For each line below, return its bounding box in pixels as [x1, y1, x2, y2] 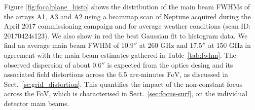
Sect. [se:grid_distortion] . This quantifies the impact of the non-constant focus [4, 78, 243, 89]
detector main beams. [4, 98, 69, 108]
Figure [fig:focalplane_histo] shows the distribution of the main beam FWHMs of [4, 1, 250, 11]
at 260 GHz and [139, 40, 188, 50]
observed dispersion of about [4, 59, 90, 70]
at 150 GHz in [208, 40, 251, 50]
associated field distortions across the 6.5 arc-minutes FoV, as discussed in [4, 69, 228, 79]
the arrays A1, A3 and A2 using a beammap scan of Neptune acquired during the [4, 11, 251, 21]
